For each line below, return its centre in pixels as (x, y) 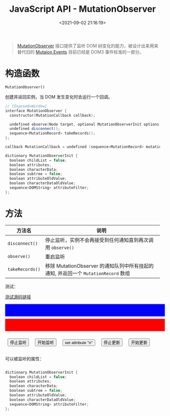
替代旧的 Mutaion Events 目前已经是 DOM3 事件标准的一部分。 (80, 52)
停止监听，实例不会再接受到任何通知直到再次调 (99, 240)
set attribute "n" (79, 342)
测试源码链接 (18, 297)
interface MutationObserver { (36, 111)
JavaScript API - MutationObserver (83, 9)
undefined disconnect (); (35, 129)
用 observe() (60, 247)
